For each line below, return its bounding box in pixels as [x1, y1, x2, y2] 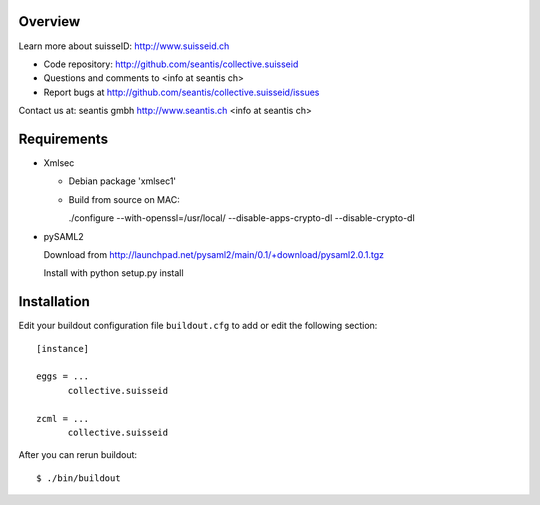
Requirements [18, 130, 109, 147]
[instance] [36, 343, 90, 354]
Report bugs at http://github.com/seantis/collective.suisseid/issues [43, 86, 320, 98]
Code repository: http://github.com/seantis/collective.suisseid [43, 58, 299, 70]
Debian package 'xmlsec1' [68, 175, 177, 187]
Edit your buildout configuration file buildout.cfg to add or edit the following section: [18, 320, 378, 332]
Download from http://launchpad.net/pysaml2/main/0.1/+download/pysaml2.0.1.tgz [43, 248, 385, 260]
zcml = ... [36, 413, 90, 424]
